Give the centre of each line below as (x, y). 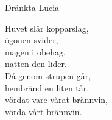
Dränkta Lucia (32, 7)
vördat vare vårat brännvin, (56, 100)
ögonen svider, (32, 40)
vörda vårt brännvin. (44, 111)
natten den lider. (36, 64)
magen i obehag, (35, 51)
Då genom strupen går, (48, 75)
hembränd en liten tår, (47, 87)
